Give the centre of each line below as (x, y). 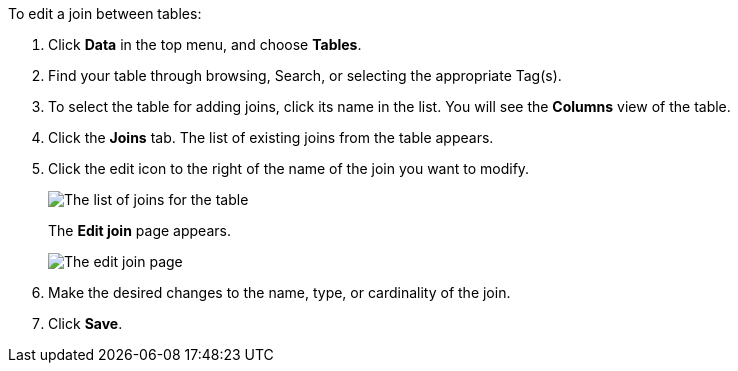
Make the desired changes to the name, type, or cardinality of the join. (279, 292)
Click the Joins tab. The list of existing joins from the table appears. (271, 137)
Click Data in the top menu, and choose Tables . (205, 44)
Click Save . (85, 323)
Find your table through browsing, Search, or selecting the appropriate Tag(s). (305, 75)
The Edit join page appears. (139, 230)
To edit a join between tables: (105, 13)
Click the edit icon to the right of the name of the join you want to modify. (289, 168)
